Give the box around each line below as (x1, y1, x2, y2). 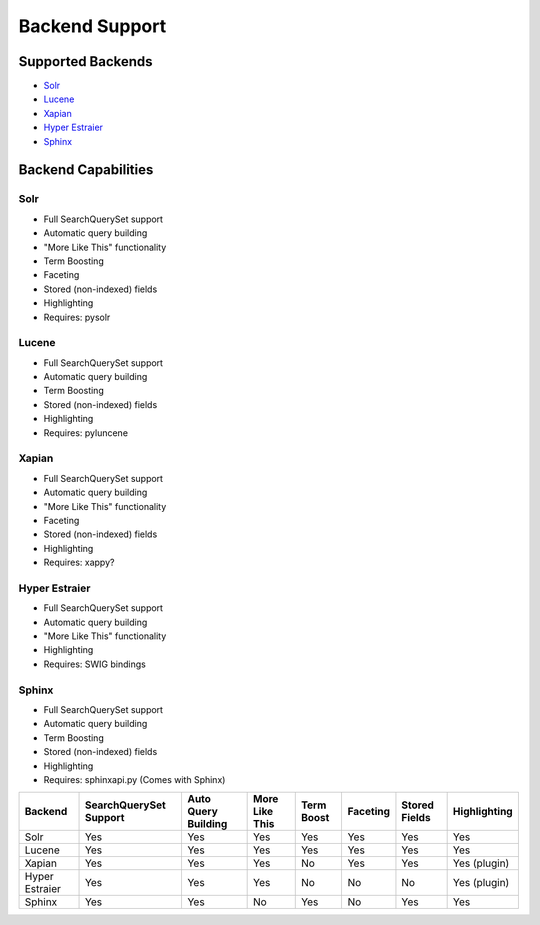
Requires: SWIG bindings (43, 658, 147, 670)
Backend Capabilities (18, 161, 154, 179)
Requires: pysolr (43, 311, 111, 323)
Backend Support (18, 15, 167, 37)
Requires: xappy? (43, 556, 115, 569)
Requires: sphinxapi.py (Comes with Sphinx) (43, 773, 226, 785)
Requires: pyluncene (43, 426, 129, 439)
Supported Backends (18, 53, 154, 70)
